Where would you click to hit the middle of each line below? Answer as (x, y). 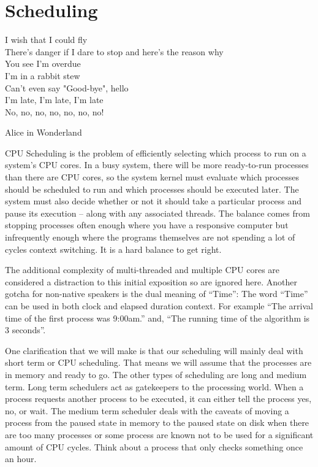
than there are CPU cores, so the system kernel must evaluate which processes (152, 177)
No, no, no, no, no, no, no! (55, 111)
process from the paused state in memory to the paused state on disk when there (157, 423)
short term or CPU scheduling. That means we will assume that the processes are (158, 362)
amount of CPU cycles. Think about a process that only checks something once (154, 446)
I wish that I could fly (46, 40)
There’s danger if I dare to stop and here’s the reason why (114, 51)
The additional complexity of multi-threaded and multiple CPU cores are (142, 270)
